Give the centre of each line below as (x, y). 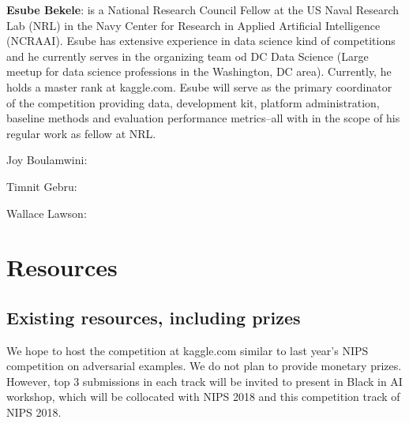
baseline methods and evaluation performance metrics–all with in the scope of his (203, 118)
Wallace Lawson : (47, 213)
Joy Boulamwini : (47, 160)
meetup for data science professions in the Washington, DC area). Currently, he (199, 71)
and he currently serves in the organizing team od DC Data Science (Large (188, 56)
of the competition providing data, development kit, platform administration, (193, 102)
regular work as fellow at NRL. (81, 133)
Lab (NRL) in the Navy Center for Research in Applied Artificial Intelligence (193, 25)
